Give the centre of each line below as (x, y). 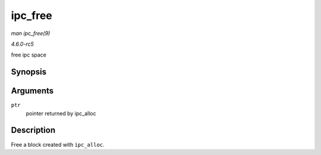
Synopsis (29, 72)
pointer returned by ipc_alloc (61, 113)
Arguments (32, 91)
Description (33, 130)
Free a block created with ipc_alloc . (58, 144)
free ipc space (29, 55)
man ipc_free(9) (31, 33)
